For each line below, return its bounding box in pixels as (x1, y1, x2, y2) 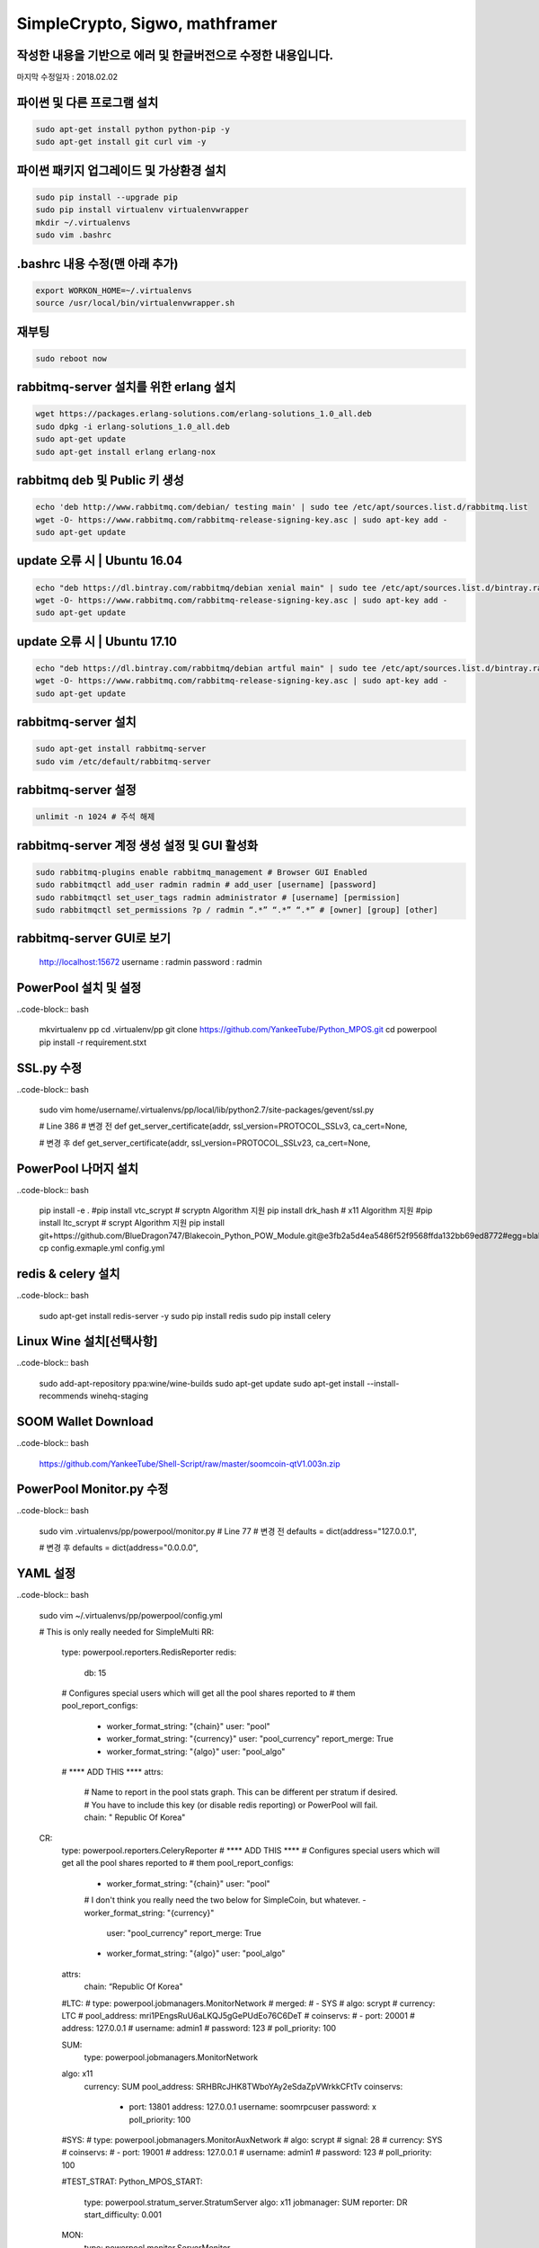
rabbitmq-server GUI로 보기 (16, 931, 171, 946)
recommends (39, 1390, 89, 1402)
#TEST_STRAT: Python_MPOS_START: (61, 2176, 203, 2187)
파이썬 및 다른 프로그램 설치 (16, 94, 159, 110)
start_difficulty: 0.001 (84, 2208, 162, 2220)
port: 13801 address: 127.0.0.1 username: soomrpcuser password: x (128, 2101, 377, 2112)
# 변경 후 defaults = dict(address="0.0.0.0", (39, 1542, 199, 1553)
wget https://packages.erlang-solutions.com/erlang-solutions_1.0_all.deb (35, 409, 373, 419)
